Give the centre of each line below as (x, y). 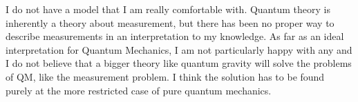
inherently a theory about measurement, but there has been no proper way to (170, 22)
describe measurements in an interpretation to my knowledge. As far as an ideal (175, 36)
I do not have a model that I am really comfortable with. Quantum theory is (168, 9)
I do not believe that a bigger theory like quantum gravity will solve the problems (179, 63)
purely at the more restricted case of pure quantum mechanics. (139, 90)
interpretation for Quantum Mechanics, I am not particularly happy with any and (179, 49)
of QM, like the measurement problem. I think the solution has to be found (165, 76)
